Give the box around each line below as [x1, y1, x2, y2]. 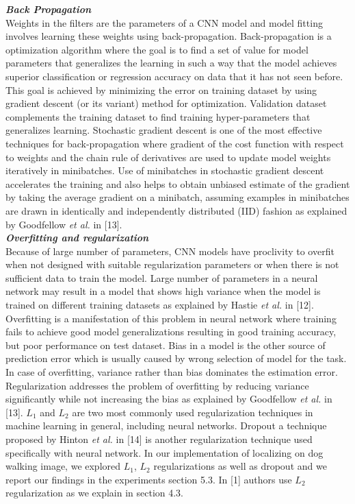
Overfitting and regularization [5, 230, 149, 245]
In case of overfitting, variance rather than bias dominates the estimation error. [5, 365, 338, 379]
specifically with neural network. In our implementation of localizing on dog [5, 445, 324, 459]
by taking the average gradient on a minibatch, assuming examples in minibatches [5, 190, 350, 204]
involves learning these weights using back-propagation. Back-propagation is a [5, 29, 332, 43]
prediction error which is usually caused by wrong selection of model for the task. [5, 351, 347, 365]
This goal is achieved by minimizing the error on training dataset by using [5, 82, 317, 97]
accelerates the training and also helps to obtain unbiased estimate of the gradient [5, 176, 350, 191]
